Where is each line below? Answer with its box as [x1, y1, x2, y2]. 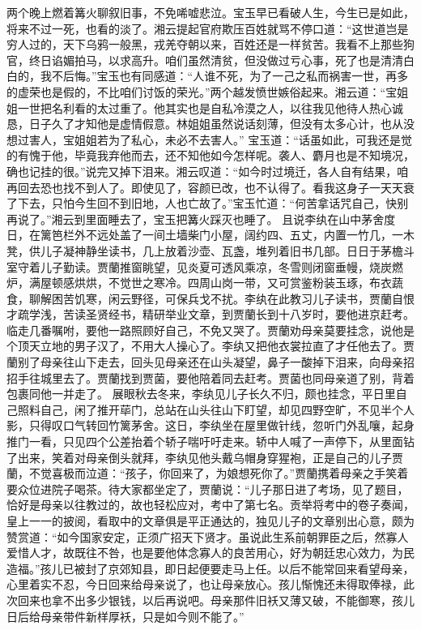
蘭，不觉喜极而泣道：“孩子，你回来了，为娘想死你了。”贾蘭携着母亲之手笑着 [6, 465, 409, 482]
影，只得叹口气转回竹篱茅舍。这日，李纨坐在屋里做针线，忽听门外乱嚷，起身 [6, 417, 415, 434]
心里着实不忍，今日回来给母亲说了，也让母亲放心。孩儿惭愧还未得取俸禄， [6, 576, 403, 593]
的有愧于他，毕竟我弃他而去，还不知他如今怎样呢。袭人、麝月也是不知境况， [6, 147, 415, 164]
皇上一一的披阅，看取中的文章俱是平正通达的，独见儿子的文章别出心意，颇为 [6, 512, 415, 529]
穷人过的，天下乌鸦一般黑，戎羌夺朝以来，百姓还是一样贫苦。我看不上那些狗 [6, 36, 415, 53]
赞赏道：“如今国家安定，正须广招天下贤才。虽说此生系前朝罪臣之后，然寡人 [6, 528, 409, 545]
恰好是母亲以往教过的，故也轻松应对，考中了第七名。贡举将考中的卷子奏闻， [6, 496, 415, 513]
